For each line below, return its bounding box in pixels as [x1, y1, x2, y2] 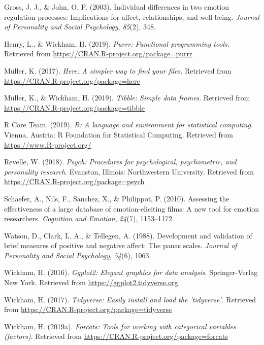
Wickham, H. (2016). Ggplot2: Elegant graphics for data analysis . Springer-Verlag [4, 267, 258, 278]
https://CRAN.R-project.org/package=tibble [4, 102, 145, 113]
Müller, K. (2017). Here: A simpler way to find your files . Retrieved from [4, 65, 232, 76]
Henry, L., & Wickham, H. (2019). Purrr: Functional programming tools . [4, 38, 229, 49]
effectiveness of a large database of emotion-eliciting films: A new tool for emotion [4, 203, 259, 214]
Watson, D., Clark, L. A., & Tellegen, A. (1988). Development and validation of [4, 230, 252, 240]
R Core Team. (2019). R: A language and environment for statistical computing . [4, 119, 253, 130]
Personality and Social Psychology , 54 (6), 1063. [4, 250, 151, 260]
